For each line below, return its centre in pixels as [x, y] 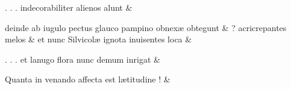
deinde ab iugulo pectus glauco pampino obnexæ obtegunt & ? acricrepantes [146, 27]
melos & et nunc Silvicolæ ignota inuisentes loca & [99, 39]
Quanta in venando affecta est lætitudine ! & [88, 79]
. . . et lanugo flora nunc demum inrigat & [83, 59]
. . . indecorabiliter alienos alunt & [69, 7]
